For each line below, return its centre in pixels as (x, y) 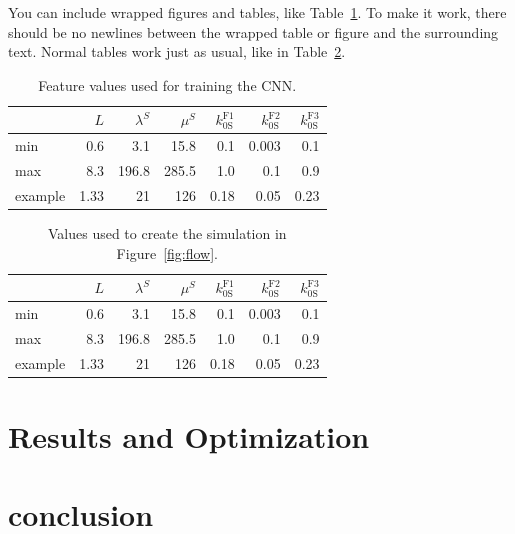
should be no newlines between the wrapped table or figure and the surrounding (253, 31)
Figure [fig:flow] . (167, 252)
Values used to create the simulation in (167, 233)
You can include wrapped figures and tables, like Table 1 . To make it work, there (257, 12)
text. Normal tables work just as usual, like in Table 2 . (177, 51)
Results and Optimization (189, 436)
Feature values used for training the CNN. (167, 84)
